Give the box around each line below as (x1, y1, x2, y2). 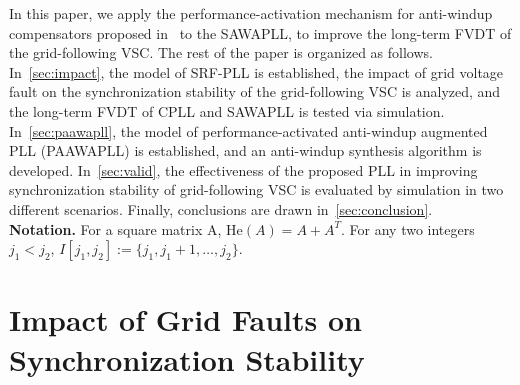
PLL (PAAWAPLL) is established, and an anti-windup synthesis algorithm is (9, 140, 482, 161)
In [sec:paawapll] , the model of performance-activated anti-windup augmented (9, 120, 488, 141)
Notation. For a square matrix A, (9, 218, 222, 239)
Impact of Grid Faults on (9, 299, 362, 340)
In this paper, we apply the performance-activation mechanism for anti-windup (9, 3, 493, 23)
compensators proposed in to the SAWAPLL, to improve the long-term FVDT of (9, 22, 512, 43)
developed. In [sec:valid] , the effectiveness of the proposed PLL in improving (9, 159, 478, 180)
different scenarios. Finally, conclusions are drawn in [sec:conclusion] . (9, 198, 433, 219)
